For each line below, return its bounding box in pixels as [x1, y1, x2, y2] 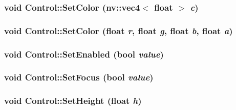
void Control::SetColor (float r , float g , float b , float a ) [4, 24, 233, 37]
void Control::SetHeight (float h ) [4, 94, 142, 107]
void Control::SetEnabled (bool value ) [4, 47, 164, 60]
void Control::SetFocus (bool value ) [4, 71, 154, 84]
